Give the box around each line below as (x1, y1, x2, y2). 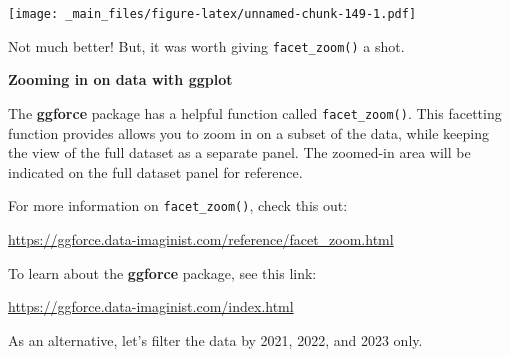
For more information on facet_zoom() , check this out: (8, 195, 348, 216)
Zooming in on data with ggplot (8, 69, 233, 90)
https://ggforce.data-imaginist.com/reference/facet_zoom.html (8, 229, 394, 249)
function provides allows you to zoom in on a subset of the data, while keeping (8, 122, 490, 143)
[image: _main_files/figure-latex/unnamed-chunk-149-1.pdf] (8, 7, 417, 21)
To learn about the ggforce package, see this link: (8, 262, 317, 283)
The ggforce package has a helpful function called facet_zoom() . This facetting (8, 102, 502, 123)
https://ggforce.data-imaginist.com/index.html (8, 296, 294, 317)
